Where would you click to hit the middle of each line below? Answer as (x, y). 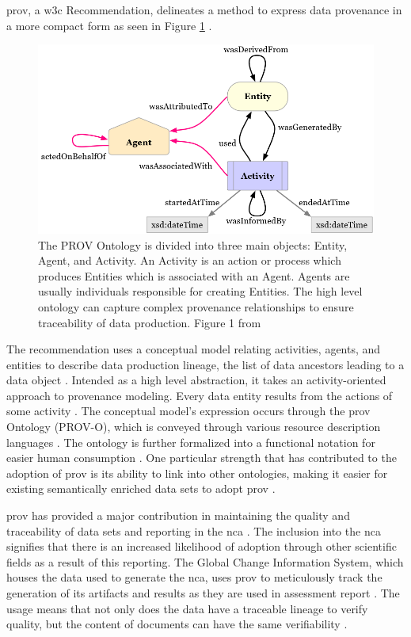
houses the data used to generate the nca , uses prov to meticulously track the (194, 577)
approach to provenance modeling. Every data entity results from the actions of (200, 395)
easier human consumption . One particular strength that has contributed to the (202, 458)
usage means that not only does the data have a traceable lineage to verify (187, 608)
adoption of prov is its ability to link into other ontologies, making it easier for (197, 473)
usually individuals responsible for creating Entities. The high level (200, 291)
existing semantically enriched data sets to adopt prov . (141, 488)
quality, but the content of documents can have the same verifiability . (177, 624)
